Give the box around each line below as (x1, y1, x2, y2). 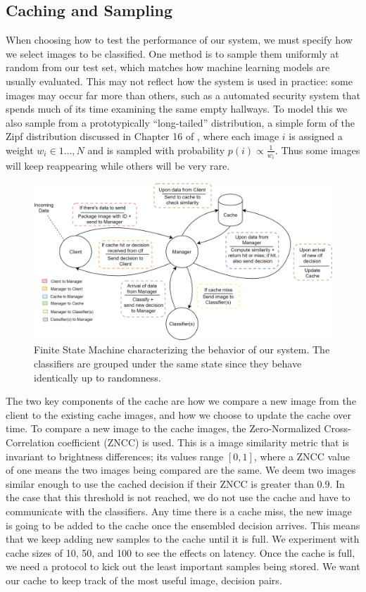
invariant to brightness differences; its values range (6, 448, 224, 463)
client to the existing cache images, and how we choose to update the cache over (6, 407, 351, 422)
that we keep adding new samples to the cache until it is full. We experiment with (6, 531, 360, 546)
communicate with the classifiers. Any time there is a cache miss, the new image (6, 503, 352, 518)
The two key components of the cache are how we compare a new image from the (6, 393, 356, 408)
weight (6, 142, 34, 157)
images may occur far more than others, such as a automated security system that (6, 87, 360, 102)
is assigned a (289, 129, 343, 144)
